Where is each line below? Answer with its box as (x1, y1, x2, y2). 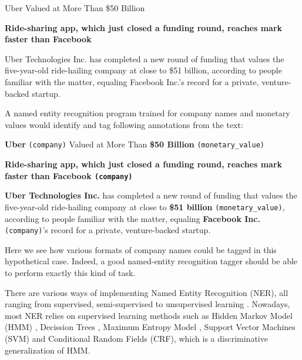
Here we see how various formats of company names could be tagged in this (5, 243, 277, 255)
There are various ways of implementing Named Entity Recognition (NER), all (5, 286, 288, 298)
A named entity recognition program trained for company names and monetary (5, 107, 290, 119)
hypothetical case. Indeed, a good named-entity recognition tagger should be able (5, 255, 298, 267)
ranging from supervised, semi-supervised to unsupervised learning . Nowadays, (5, 298, 290, 310)
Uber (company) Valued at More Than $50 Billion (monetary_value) (5, 138, 264, 150)
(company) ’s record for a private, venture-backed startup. (5, 224, 211, 236)
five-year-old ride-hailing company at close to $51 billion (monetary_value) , (5, 200, 285, 213)
